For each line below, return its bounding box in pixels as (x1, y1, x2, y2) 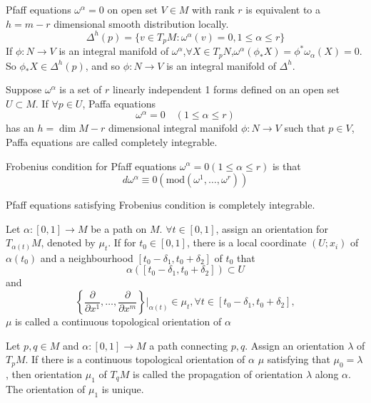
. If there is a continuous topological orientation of (25, 352, 245, 367)
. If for (108, 235, 136, 250)
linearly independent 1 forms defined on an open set (112, 82, 340, 97)
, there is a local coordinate (186, 235, 307, 250)
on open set (107, 2, 158, 16)
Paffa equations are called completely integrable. (6, 134, 218, 149)
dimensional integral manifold (108, 120, 238, 135)
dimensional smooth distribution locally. (54, 16, 229, 31)
